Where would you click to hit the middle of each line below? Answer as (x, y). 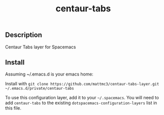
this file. (13, 108)
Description (24, 35)
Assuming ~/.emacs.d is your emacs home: (49, 74)
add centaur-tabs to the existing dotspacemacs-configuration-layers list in (81, 103)
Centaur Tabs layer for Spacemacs (41, 47)
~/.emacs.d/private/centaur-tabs (40, 89)
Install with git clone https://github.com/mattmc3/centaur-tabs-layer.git (82, 84)
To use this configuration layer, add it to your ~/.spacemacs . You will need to (82, 98)
